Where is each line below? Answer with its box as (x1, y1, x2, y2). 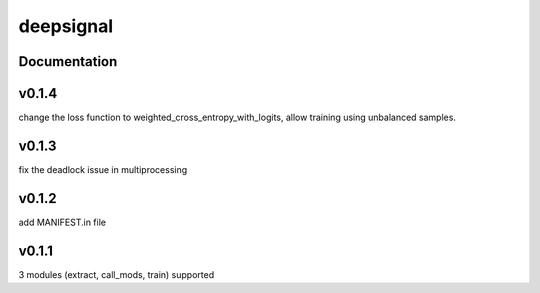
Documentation (18, 53, 118, 70)
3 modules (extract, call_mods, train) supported (18, 268, 215, 280)
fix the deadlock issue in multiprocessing (18, 163, 188, 175)
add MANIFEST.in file (18, 216, 107, 228)
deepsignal (18, 15, 114, 37)
